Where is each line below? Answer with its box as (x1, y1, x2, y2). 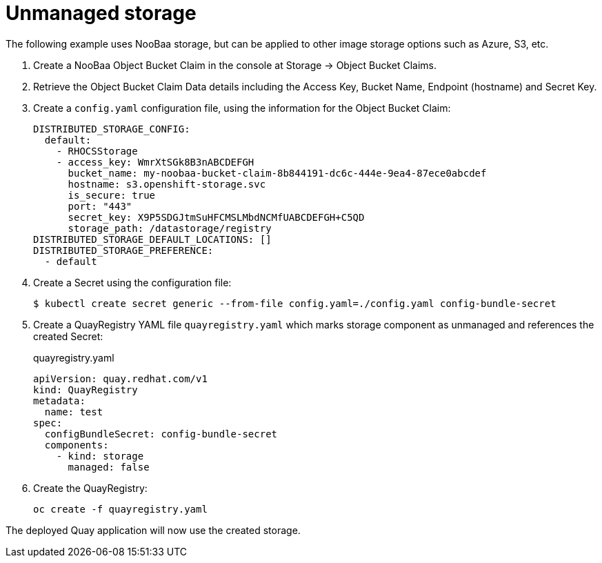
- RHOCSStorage (56, 145, 138, 157)
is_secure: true (68, 189, 156, 201)
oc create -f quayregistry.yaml (33, 503, 208, 515)
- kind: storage (56, 450, 144, 462)
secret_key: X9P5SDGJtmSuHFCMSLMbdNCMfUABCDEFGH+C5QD (68, 211, 365, 223)
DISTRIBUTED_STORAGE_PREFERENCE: (33, 244, 214, 256)
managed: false (68, 461, 150, 473)
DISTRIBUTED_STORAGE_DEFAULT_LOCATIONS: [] (33, 233, 272, 245)
